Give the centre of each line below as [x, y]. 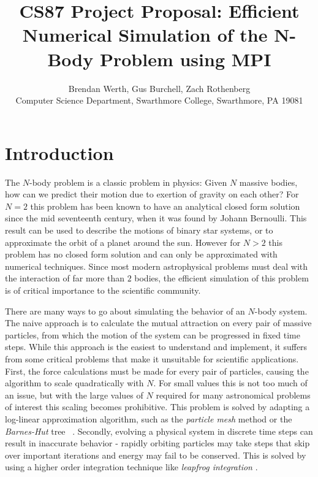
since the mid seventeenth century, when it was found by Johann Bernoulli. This [156, 218]
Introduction [59, 152]
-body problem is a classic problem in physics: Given [128, 182]
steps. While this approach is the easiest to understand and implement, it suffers [156, 347]
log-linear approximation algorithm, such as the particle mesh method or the [149, 418]
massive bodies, [268, 182]
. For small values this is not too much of [230, 383]
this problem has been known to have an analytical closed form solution [165, 206]
